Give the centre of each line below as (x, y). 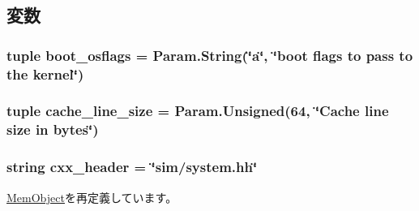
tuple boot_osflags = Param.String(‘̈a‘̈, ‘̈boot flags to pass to (210, 55)
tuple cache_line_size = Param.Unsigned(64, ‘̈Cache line (198, 111)
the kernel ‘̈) (45, 73)
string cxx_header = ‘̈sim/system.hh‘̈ (132, 167)
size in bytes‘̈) (53, 129)
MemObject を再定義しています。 (92, 197)
